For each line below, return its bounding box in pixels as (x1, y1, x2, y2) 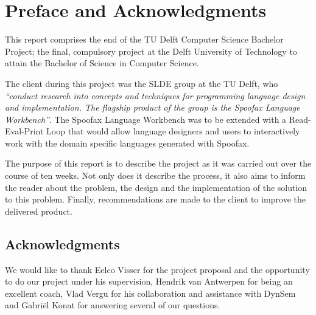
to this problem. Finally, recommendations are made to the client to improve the (5, 193, 306, 206)
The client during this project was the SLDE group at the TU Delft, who (5, 77, 278, 89)
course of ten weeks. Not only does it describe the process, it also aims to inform (5, 169, 306, 182)
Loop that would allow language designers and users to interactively (46, 125, 300, 137)
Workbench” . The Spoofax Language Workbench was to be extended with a (5, 112, 287, 125)
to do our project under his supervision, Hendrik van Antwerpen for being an (5, 275, 293, 288)
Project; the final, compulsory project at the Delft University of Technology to (5, 44, 297, 57)
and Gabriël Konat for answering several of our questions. (5, 299, 220, 311)
